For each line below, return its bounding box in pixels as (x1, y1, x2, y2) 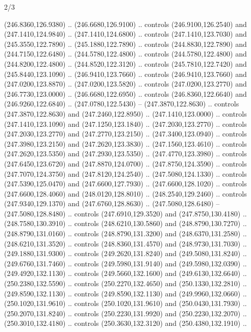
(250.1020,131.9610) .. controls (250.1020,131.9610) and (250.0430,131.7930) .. (4, 298, 247, 309)
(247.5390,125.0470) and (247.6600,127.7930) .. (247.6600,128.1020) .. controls (4, 178, 247, 189)
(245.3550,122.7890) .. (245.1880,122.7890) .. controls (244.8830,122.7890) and (4, 38, 247, 49)
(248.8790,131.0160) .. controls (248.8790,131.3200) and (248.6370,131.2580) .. (4, 228, 247, 239)
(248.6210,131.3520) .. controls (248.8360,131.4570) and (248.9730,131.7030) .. (4, 238, 247, 248)
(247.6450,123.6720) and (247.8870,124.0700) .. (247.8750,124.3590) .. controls (4, 158, 247, 169)
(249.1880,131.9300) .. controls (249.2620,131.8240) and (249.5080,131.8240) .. (4, 248, 247, 259)
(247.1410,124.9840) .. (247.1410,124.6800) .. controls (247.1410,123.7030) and (4, 29, 247, 39)
